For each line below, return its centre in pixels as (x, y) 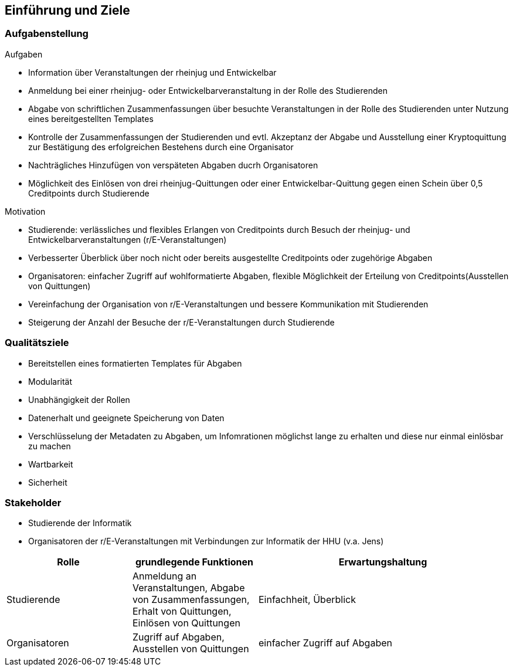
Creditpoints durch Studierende (89, 193)
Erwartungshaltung (383, 562)
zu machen (50, 446)
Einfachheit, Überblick (307, 600)
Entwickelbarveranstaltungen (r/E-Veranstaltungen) (128, 239)
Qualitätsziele (37, 343)
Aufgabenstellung (47, 34)
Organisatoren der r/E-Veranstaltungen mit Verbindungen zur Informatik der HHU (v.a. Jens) (206, 541)
